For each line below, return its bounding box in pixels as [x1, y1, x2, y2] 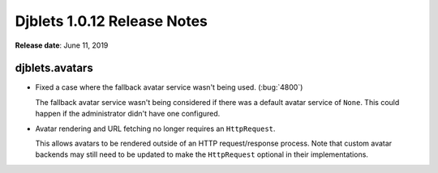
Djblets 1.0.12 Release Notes [15, 12, 208, 30]
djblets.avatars [15, 61, 93, 75]
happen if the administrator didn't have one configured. [35, 109, 221, 119]
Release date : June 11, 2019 [15, 40, 109, 50]
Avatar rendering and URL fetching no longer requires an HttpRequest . [35, 124, 276, 133]
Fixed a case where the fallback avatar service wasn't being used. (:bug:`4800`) [35, 82, 303, 92]
